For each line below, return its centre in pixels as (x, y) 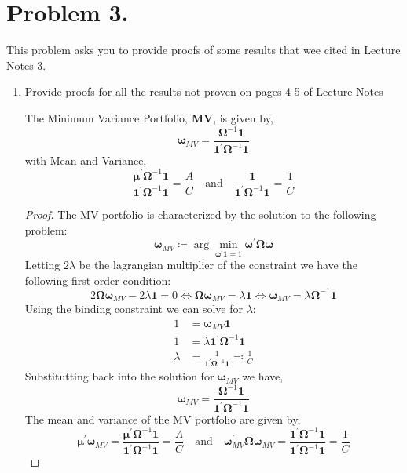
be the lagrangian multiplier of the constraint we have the (218, 264)
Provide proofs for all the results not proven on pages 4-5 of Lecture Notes (204, 91)
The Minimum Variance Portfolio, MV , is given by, (149, 117)
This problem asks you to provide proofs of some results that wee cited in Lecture (203, 50)
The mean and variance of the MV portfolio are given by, (163, 418)
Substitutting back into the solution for (119, 376)
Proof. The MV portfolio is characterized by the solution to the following (200, 214)
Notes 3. (26, 65)
